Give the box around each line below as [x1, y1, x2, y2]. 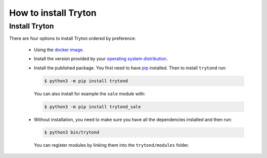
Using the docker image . [34, 47, 84, 53]
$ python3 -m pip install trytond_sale [44, 104, 141, 109]
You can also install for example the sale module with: [34, 91, 145, 96]
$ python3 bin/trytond [44, 129, 99, 135]
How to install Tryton [9, 7, 96, 18]
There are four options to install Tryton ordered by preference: [9, 35, 136, 41]
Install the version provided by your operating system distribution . [34, 56, 168, 62]
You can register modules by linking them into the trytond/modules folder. [34, 142, 189, 148]
